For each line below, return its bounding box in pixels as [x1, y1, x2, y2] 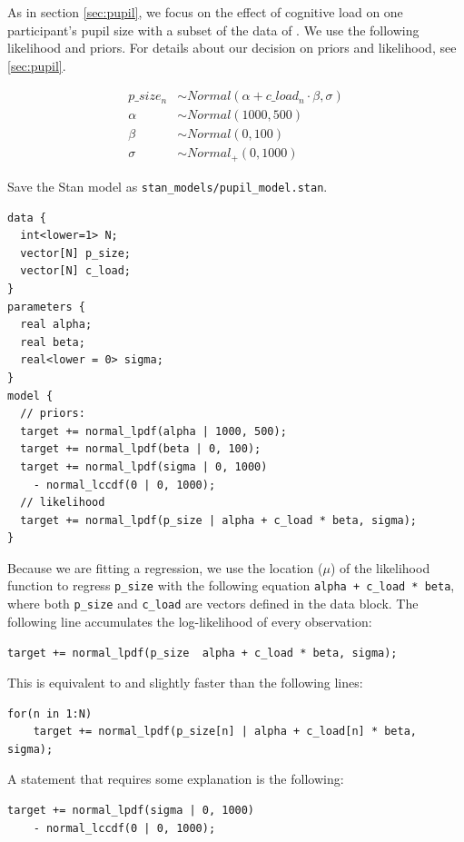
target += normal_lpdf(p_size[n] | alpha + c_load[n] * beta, [33, 725, 418, 738]
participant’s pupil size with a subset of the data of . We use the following [7, 20, 420, 39]
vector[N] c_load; [20, 264, 132, 278]
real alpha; [20, 318, 93, 332]
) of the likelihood [330, 558, 430, 577]
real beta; [20, 335, 85, 349]
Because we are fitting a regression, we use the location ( [7, 558, 323, 577]
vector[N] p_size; [20, 246, 132, 260]
